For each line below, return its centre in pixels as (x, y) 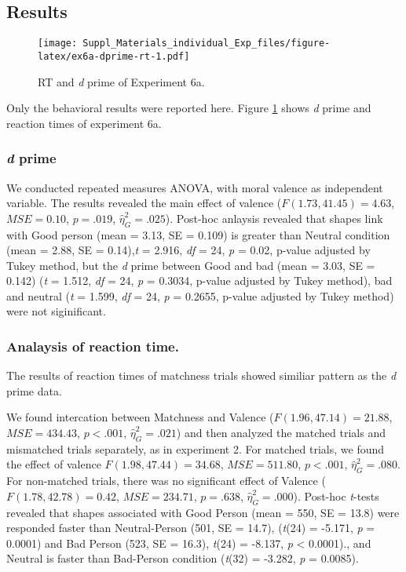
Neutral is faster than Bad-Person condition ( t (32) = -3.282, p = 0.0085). (183, 558)
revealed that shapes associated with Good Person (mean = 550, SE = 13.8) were (203, 512)
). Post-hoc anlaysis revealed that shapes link (274, 218)
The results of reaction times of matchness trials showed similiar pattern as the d (201, 375)
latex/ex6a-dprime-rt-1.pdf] (114, 56)
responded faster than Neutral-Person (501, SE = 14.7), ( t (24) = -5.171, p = (191, 528)
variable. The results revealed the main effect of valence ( (144, 203)
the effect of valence (54, 464)
